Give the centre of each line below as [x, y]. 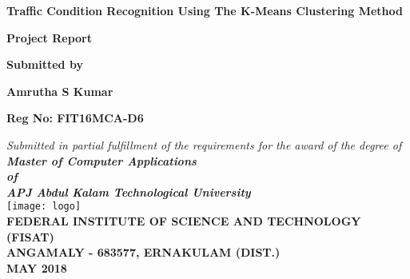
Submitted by [45, 64]
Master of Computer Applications [102, 160]
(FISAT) [30, 236]
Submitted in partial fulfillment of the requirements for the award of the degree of [204, 144]
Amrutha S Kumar [60, 91]
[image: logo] [44, 207]
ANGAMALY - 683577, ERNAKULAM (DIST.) [143, 252]
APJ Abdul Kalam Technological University [129, 191]
